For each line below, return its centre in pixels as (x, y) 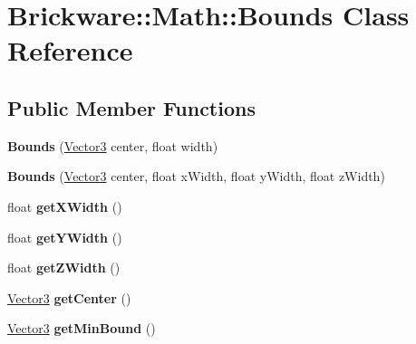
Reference (70, 50)
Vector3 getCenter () (69, 297)
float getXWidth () (65, 206)
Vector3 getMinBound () (82, 328)
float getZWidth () (64, 268)
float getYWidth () (65, 237)
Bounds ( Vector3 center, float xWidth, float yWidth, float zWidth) (196, 176)
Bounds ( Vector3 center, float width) (113, 145)
